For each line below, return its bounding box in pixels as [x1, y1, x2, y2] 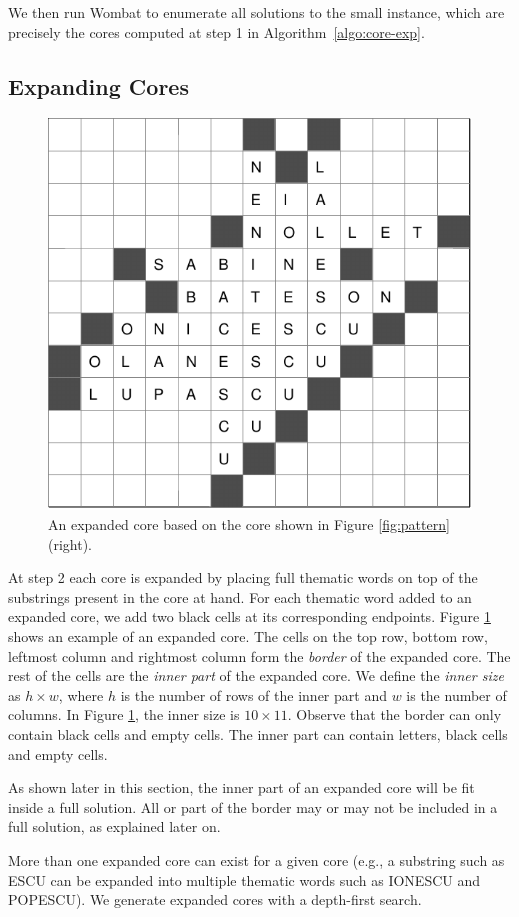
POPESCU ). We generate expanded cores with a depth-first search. [8, 889, 422, 910]
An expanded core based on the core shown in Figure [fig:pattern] [48, 514, 450, 535]
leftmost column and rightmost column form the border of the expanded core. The [8, 645, 511, 666]
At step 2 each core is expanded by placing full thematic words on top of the [8, 567, 478, 588]
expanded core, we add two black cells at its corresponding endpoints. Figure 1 [8, 606, 491, 627]
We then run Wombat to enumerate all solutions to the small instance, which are [8, 2, 505, 22]
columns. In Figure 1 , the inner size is [8, 704, 240, 725]
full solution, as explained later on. [8, 816, 221, 837]
